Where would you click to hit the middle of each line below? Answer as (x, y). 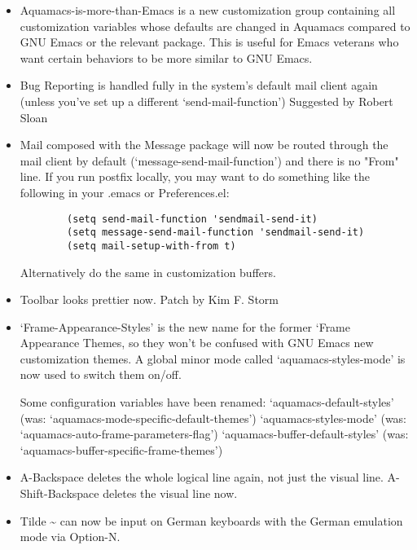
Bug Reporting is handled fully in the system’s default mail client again (199, 85)
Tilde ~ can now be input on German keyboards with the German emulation (211, 520)
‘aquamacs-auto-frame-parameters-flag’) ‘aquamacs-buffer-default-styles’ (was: (214, 434)
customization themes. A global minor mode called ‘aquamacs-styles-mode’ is (213, 358)
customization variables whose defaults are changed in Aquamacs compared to (215, 26)
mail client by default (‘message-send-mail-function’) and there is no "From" (209, 160)
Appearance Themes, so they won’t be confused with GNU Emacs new (197, 343)
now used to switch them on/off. (101, 374)
